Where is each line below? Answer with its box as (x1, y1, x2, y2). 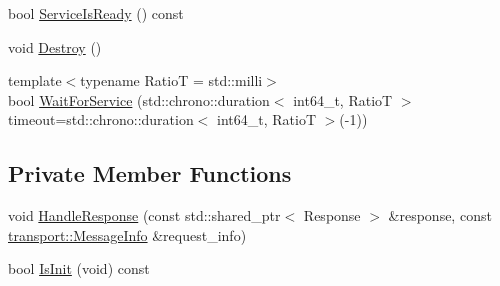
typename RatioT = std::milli (80, 70, 263, 91)
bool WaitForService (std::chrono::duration (8, 89, 270, 110)
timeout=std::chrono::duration (8, 109, 194, 130)
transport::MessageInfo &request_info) (8, 224, 247, 245)
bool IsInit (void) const (8, 258, 150, 279)
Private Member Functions (8, 158, 292, 189)
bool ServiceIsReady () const (8, 3, 184, 23)
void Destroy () (8, 36, 102, 57)
